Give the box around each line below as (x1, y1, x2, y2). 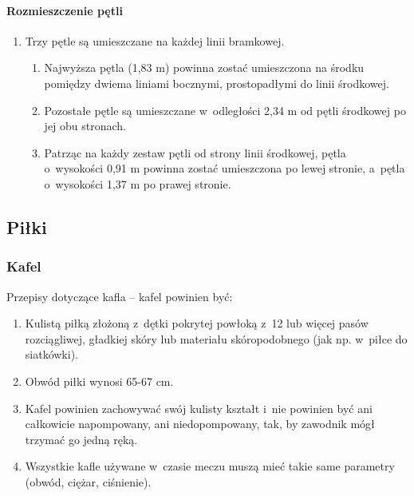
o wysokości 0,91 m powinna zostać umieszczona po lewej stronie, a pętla (44, 160, 405, 177)
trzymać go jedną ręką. (25, 431, 138, 447)
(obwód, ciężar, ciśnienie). (25, 473, 152, 490)
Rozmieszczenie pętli (6, 2, 123, 18)
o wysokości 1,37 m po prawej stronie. (44, 175, 231, 192)
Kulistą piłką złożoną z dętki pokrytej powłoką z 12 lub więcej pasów (25, 315, 369, 331)
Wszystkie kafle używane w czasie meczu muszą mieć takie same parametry (25, 458, 395, 474)
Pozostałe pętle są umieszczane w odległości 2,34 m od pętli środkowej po (44, 101, 406, 118)
